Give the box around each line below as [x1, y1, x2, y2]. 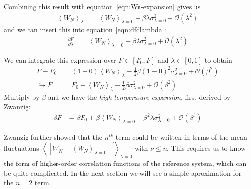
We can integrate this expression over [4, 54, 116, 65]
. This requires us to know [167, 143, 246, 153]
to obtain [204, 54, 232, 65]
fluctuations [4, 143, 39, 153]
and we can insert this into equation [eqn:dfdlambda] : [4, 24, 166, 35]
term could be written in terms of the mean [115, 131, 247, 142]
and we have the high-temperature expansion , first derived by [48, 92, 231, 102]
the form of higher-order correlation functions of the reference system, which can [4, 158, 247, 168]
